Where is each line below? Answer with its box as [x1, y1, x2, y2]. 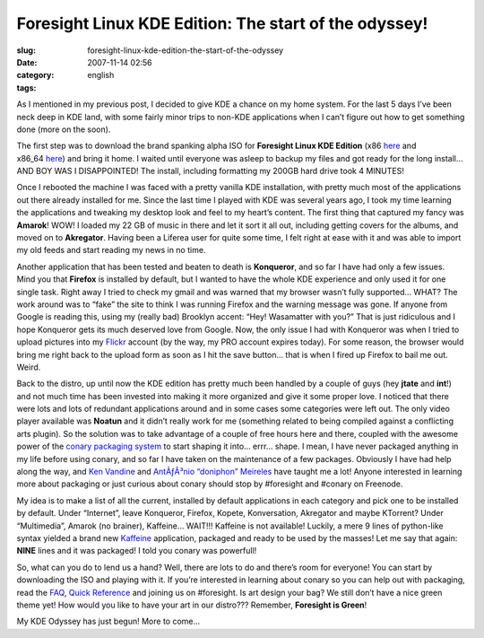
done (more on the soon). [16, 124, 111, 135]
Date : [16, 57, 38, 67]
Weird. [16, 362, 41, 372]
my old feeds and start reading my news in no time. [16, 245, 206, 256]
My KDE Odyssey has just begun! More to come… [16, 616, 201, 627]
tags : [16, 82, 37, 93]
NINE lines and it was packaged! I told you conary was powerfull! [16, 546, 257, 556]
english [87, 70, 115, 81]
